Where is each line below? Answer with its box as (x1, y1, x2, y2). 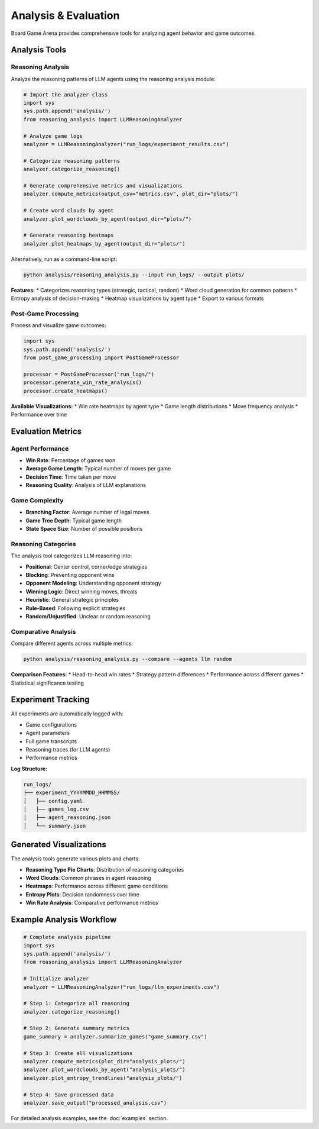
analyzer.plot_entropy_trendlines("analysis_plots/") (23, 1075, 183, 1081)
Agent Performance (11, 444, 69, 453)
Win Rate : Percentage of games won (25, 457, 116, 464)
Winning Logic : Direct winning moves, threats (25, 588, 138, 595)
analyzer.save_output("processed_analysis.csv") (23, 1099, 167, 1106)
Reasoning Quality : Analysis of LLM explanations (25, 482, 147, 489)
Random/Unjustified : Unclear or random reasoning (25, 613, 151, 620)
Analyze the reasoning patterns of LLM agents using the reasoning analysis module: (11, 75, 216, 82)
